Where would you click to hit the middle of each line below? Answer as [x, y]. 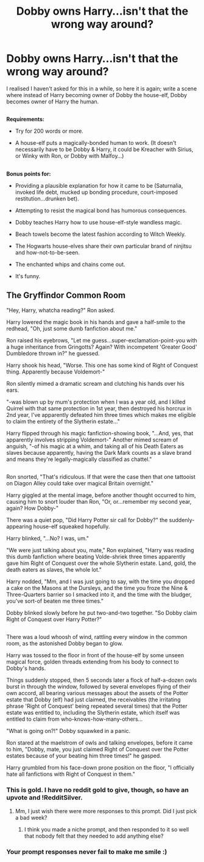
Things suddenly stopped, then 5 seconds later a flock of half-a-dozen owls [102, 680]
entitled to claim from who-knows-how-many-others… [75, 719]
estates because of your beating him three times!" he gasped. [84, 756]
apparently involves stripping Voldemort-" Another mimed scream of [92, 440]
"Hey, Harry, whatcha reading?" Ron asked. [61, 310]
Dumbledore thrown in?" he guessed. [53, 353]
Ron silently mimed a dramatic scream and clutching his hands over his [95, 383]
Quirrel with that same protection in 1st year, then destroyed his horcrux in [99, 408]
